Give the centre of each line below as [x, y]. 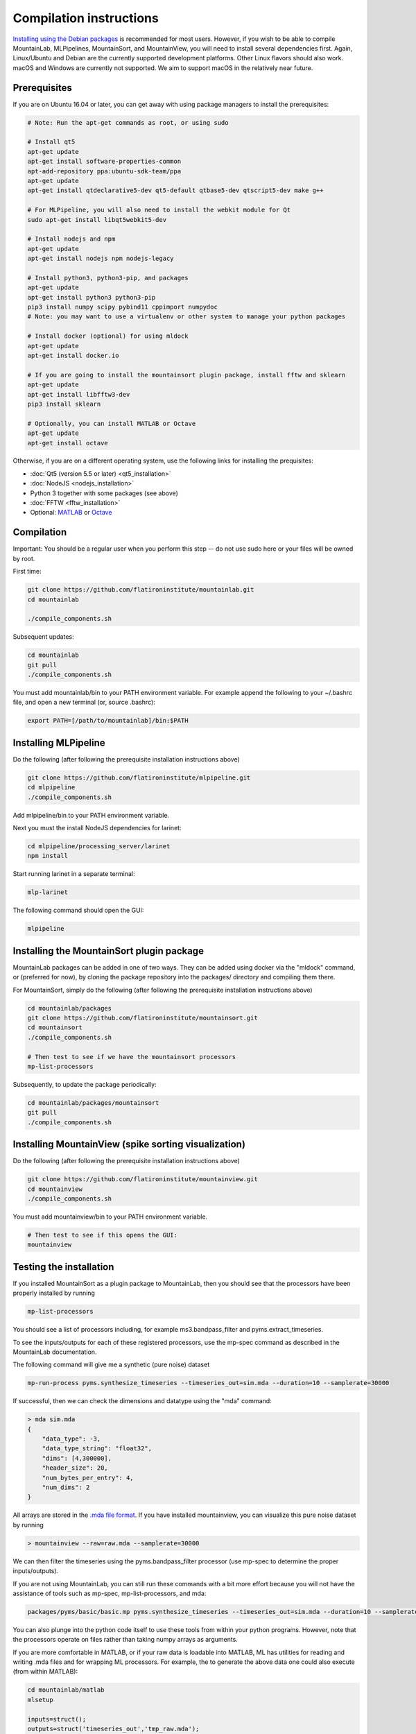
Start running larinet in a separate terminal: [74, 874]
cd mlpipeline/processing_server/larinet [99, 847]
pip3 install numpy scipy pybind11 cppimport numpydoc [122, 307]
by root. [24, 558]
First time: [27, 572]
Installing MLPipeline [59, 742]
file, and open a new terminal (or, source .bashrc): [84, 702]
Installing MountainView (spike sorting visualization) [129, 1144]
